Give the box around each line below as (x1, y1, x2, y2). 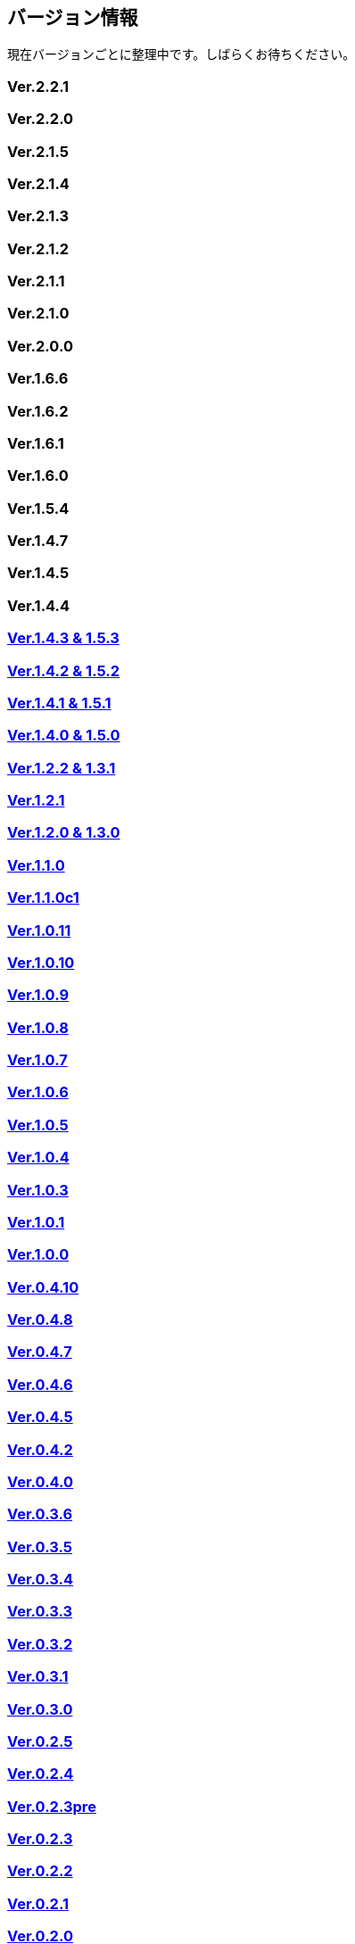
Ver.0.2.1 (7, 1894, 69, 1913)
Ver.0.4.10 (7, 1278, 79, 1296)
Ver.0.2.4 (7, 1765, 74, 1783)
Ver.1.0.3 (7, 1180, 69, 1199)
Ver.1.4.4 (7, 596, 70, 615)
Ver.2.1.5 (7, 142, 69, 161)
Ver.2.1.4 (7, 174, 70, 193)
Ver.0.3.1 (7, 1667, 69, 1686)
